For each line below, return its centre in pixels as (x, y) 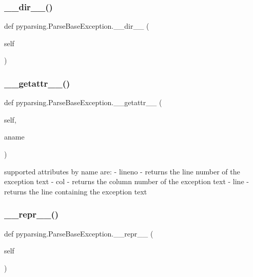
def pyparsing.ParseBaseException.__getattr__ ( (83, 102)
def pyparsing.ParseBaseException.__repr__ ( (79, 233)
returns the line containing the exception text (76, 191)
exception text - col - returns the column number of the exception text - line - (126, 181)
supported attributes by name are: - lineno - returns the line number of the (122, 171)
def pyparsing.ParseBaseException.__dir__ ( (77, 26)
